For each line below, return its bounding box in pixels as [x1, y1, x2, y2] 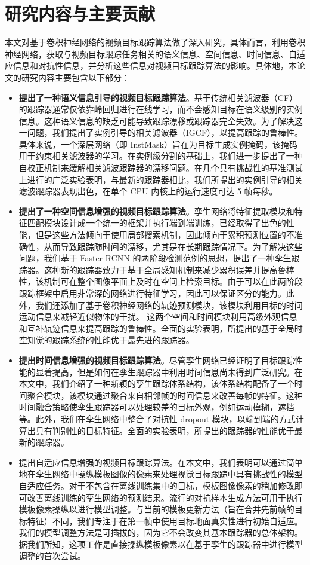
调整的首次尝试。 [18, 549, 86, 562]
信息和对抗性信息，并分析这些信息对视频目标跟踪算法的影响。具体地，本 [13, 59, 297, 72]
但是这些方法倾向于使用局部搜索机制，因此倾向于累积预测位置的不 [35, 228, 294, 241]
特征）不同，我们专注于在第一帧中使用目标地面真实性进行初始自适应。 [27, 514, 303, 527]
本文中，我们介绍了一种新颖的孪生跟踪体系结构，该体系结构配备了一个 [18, 377, 294, 390]
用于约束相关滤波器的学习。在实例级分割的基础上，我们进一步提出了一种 [18, 149, 303, 162]
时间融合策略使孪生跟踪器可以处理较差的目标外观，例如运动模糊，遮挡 [18, 401, 294, 413]
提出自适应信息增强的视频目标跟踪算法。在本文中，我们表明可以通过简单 [18, 456, 303, 468]
